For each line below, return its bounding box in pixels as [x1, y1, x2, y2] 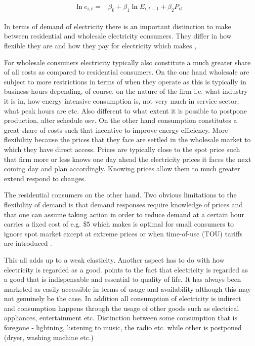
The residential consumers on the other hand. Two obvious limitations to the [4, 190, 237, 200]
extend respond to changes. [4, 173, 86, 183]
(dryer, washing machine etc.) [4, 332, 94, 342]
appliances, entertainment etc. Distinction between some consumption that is [4, 312, 237, 323]
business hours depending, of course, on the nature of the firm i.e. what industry [4, 86, 248, 96]
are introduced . [4, 238, 52, 248]
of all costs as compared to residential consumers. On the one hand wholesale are [4, 67, 250, 77]
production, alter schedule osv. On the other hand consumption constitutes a [4, 115, 237, 125]
